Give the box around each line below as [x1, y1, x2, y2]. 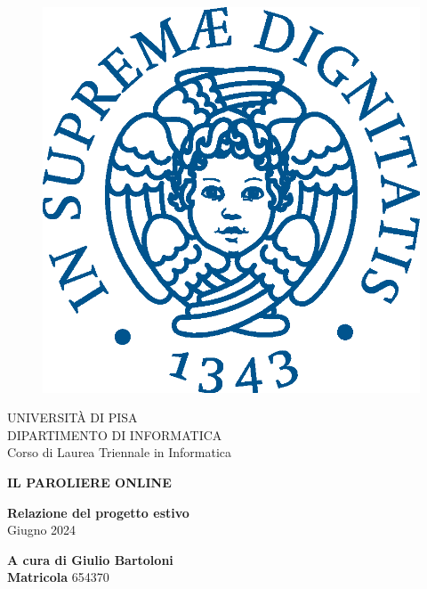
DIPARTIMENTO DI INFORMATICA [7, 425, 222, 444]
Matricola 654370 [7, 568, 109, 586]
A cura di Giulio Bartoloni [7, 550, 173, 569]
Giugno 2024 [7, 520, 77, 539]
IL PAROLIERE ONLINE [7, 472, 172, 491]
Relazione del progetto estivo [7, 503, 189, 521]
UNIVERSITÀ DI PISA [7, 408, 138, 427]
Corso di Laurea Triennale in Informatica [7, 443, 232, 462]
